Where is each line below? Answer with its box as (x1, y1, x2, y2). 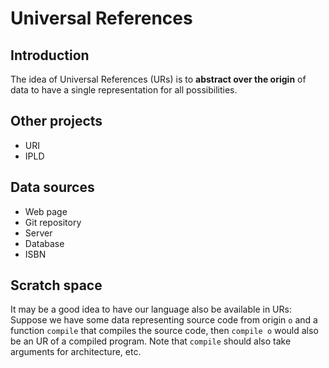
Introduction (10, 47, 90, 64)
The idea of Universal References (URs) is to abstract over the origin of (10, 73, 307, 85)
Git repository (24, 216, 82, 228)
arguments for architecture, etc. (10, 346, 142, 358)
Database (24, 237, 65, 249)
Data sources (10, 179, 95, 196)
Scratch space (10, 277, 103, 294)
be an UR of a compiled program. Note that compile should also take (10, 335, 292, 347)
